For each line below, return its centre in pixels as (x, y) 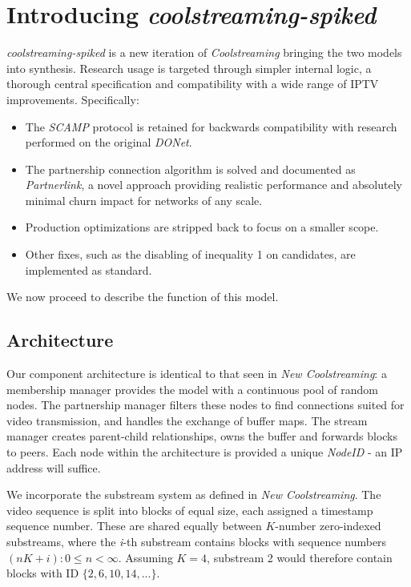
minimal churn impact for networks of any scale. (144, 200)
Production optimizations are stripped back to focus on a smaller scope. (202, 227)
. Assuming (145, 557)
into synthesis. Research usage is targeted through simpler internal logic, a (189, 68)
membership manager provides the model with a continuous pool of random (192, 389)
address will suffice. (54, 467)
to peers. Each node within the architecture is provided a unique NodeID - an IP (205, 452)
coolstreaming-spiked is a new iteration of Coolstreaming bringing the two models (204, 52)
